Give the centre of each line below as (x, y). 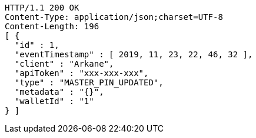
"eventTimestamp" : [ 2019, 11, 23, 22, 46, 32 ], (134, 54)
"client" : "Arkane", (64, 64)
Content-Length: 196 (52, 26)
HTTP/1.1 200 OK (42, 8)
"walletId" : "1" (54, 101)
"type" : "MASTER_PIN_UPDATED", (89, 82)
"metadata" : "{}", (59, 92)
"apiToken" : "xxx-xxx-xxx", (82, 73)
